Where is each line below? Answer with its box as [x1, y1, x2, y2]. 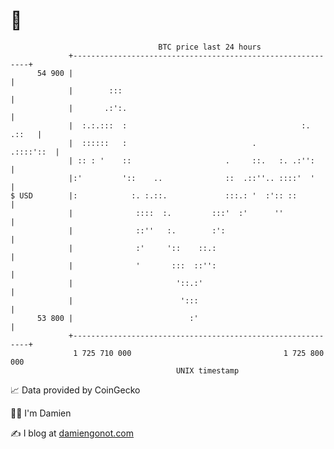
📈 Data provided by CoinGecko [10, 384, 141, 396]
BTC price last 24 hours [158, 42, 262, 52]
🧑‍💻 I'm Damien [10, 407, 72, 419]
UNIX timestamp [175, 365, 240, 376]
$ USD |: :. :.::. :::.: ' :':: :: [10, 190, 298, 201]
